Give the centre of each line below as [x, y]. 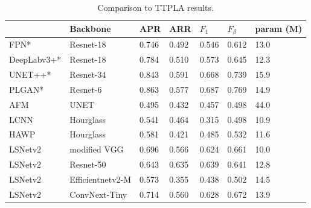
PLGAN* [27, 89]
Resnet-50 [88, 164]
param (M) [279, 29]
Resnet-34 [88, 74]
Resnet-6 [86, 89]
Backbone [90, 29]
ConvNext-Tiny [98, 194]
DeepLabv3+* [35, 59]
